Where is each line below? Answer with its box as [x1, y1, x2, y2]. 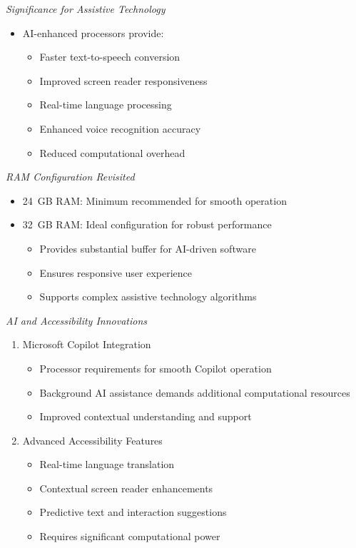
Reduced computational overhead [39, 145, 185, 160]
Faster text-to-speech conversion [39, 49, 180, 64]
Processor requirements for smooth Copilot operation [39, 360, 272, 375]
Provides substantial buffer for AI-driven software [39, 240, 256, 255]
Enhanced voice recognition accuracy [39, 121, 201, 136]
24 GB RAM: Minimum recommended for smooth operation [22, 193, 287, 208]
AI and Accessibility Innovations [6, 313, 148, 328]
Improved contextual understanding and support [39, 409, 252, 424]
